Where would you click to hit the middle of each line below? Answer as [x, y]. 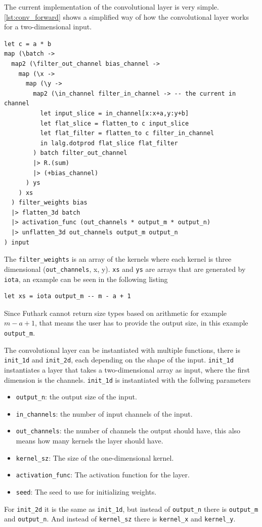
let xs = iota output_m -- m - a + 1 [68, 296]
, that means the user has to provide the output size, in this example [141, 323]
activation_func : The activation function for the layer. [103, 475]
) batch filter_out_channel [80, 153]
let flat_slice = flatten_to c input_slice [115, 123]
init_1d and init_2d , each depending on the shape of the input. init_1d [119, 360]
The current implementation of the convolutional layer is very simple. [112, 7]
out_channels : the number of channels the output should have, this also [128, 431]
